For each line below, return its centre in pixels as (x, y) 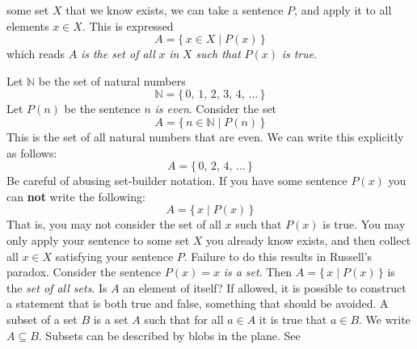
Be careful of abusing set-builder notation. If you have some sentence (177, 181)
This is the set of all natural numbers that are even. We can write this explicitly (205, 136)
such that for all (184, 319)
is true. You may (364, 224)
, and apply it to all (343, 10)
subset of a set (42, 319)
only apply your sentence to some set (98, 240)
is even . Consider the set (216, 109)
